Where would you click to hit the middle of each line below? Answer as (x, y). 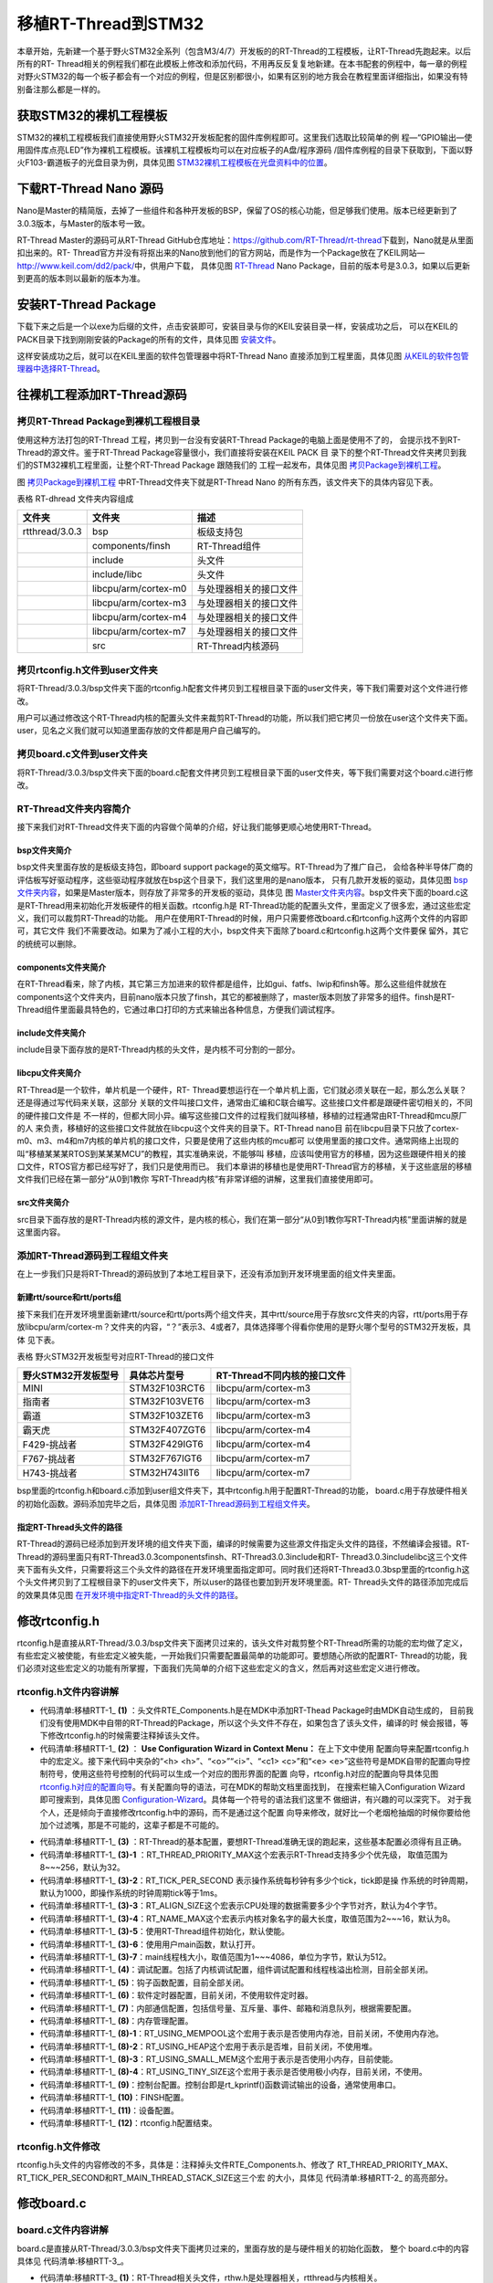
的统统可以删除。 (49, 943)
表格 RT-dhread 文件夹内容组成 (75, 499)
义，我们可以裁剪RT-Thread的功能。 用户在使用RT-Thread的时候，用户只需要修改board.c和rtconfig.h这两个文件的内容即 (242, 918)
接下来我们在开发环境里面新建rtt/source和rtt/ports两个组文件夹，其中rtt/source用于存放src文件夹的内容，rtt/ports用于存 (243, 1314)
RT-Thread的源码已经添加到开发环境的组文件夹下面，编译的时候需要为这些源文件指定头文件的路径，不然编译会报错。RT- (243, 1544)
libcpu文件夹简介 (49, 1073)
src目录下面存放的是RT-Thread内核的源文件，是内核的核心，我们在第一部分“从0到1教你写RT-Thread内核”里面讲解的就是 (242, 1219)
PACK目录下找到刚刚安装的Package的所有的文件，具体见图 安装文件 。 (149, 339)
